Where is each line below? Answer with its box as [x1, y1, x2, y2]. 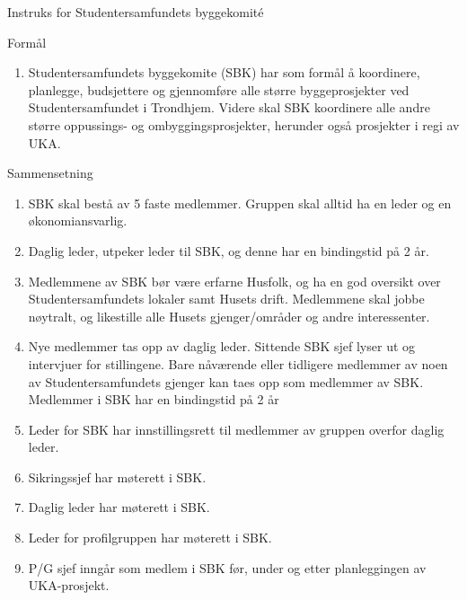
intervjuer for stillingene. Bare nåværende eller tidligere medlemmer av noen [28, 354, 448, 373]
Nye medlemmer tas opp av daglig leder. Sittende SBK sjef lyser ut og [28, 337, 416, 356]
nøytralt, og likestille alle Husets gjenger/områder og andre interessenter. [28, 306, 430, 325]
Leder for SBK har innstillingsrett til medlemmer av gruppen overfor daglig [28, 419, 445, 438]
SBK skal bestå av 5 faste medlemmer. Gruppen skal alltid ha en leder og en [28, 193, 452, 212]
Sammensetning [7, 163, 93, 182]
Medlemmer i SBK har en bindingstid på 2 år [28, 390, 279, 409]
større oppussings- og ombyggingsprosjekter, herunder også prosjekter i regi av [28, 115, 460, 134]
